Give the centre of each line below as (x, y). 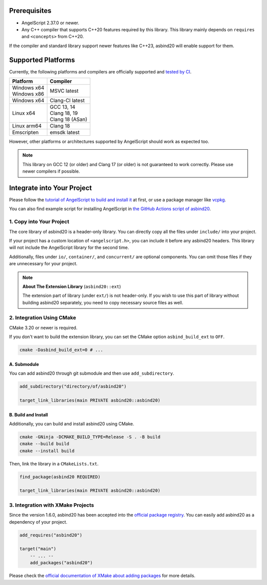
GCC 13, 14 (63, 107)
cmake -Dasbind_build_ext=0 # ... (61, 350)
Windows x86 (28, 94)
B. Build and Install (28, 414)
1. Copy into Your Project (39, 222)
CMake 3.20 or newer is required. (43, 328)
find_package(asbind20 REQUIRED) (60, 477)
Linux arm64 (27, 125)
